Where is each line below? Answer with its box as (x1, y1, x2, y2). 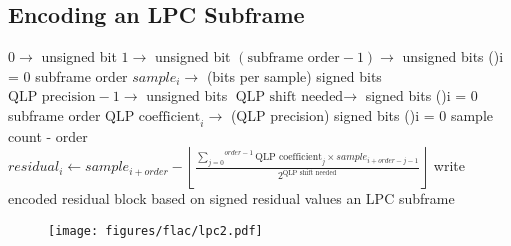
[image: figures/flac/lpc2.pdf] (48, 223, 263, 238)
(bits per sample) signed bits (206, 65, 382, 86)
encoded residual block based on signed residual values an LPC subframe (8, 188, 455, 209)
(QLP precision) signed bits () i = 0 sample (230, 104, 493, 125)
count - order (8, 125, 88, 146)
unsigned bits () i (402, 46, 504, 67)
